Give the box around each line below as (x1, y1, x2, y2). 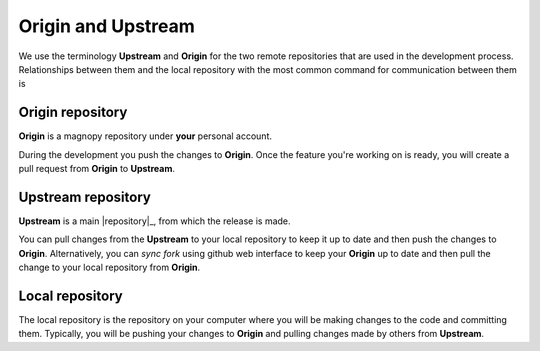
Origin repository (18, 104, 128, 121)
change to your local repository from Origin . (18, 261, 201, 274)
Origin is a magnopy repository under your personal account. (18, 130, 273, 142)
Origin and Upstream (18, 15, 195, 37)
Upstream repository (18, 188, 152, 205)
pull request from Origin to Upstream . (18, 163, 175, 175)
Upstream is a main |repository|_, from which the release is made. (18, 215, 291, 227)
